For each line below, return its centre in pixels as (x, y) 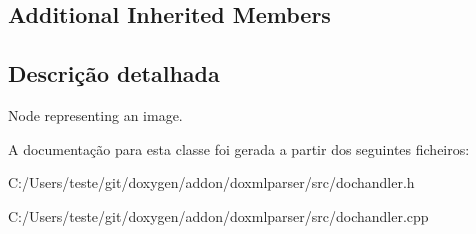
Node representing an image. (95, 114)
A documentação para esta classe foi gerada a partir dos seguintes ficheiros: (239, 148)
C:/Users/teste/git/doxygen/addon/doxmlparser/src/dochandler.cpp (218, 215)
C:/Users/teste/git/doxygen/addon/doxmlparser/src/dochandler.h (211, 182)
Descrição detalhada (114, 73)
